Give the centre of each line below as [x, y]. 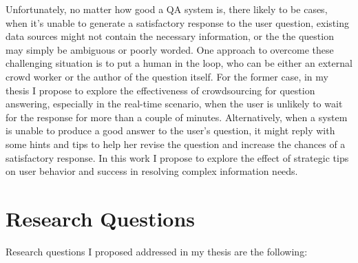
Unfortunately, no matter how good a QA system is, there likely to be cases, [167, 9]
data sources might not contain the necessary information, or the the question [170, 36]
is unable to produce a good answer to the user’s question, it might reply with [170, 130]
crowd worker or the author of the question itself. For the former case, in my [167, 76]
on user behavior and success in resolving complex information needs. [152, 171]
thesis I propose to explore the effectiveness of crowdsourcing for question [160, 90]
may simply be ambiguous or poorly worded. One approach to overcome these [170, 49]
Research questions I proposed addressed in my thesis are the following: [157, 251]
